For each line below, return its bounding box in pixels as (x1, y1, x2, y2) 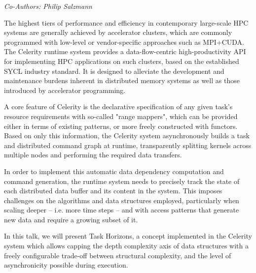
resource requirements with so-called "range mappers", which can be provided (4, 111, 238, 121)
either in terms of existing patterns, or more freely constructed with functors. (4, 121, 238, 131)
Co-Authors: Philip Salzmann (4, 1, 92, 11)
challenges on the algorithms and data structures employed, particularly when (4, 195, 239, 205)
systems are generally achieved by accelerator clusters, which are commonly (4, 27, 232, 37)
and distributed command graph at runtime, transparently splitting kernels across (4, 140, 252, 150)
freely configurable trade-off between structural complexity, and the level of (4, 250, 231, 260)
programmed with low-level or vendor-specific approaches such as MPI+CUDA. (4, 36, 244, 47)
